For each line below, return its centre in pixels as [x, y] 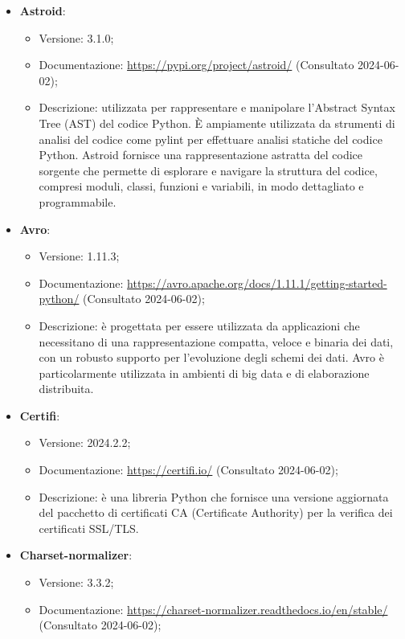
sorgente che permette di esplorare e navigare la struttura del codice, [208, 170]
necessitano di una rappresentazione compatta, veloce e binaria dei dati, [216, 341]
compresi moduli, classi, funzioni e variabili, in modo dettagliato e [201, 186]
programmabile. [78, 201]
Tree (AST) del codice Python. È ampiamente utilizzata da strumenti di [217, 123]
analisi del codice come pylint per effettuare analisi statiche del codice [211, 139]
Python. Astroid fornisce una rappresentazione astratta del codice [201, 155]
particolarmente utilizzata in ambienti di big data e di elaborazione [204, 373]
